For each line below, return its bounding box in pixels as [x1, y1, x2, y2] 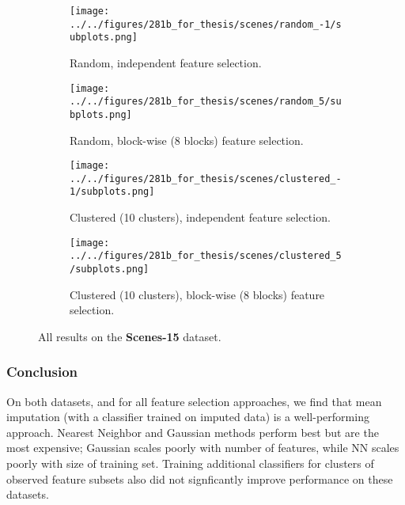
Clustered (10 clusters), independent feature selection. [70, 209, 331, 226]
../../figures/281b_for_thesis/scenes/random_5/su [70, 96, 342, 108]
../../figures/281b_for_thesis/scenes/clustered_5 [70, 250, 342, 262]
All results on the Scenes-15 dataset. [38, 328, 221, 344]
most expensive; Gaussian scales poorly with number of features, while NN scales [6, 439, 399, 456]
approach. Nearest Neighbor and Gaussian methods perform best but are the [6, 423, 379, 440]
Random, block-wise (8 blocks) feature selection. [70, 131, 304, 148]
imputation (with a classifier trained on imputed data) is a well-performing [6, 408, 369, 425]
